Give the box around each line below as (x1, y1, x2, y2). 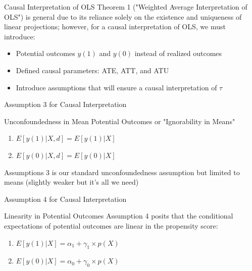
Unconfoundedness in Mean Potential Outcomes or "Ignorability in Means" (4, 116, 235, 126)
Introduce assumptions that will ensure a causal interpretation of (16, 82, 217, 92)
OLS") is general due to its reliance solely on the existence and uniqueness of (4, 11, 242, 22)
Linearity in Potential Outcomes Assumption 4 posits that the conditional (4, 210, 233, 221)
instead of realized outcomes (134, 48, 222, 59)
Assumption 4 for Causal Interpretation (4, 193, 127, 204)
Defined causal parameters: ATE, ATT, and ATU (16, 65, 169, 75)
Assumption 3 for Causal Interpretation (4, 99, 127, 110)
